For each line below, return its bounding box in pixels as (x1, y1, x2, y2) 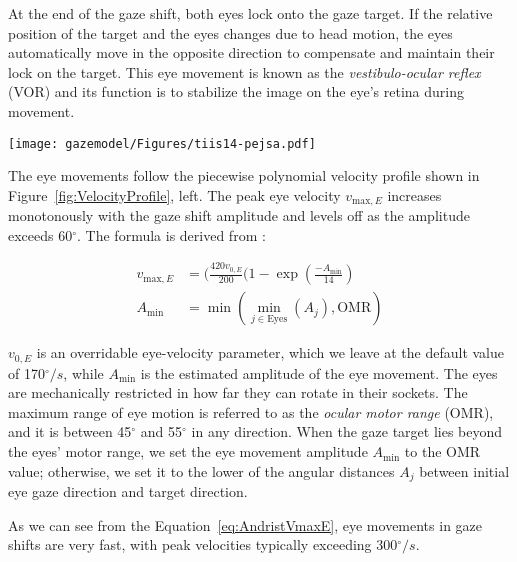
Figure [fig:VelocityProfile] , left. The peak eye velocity (8, 184, 341, 205)
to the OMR (404, 441, 481, 462)
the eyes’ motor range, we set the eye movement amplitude (8, 441, 368, 462)
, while (63, 362, 104, 383)
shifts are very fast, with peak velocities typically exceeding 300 (8, 534, 398, 555)
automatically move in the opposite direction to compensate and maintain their (8, 42, 495, 63)
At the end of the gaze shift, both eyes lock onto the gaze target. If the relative (8, 3, 493, 23)
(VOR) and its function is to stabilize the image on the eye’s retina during (8, 81, 464, 102)
